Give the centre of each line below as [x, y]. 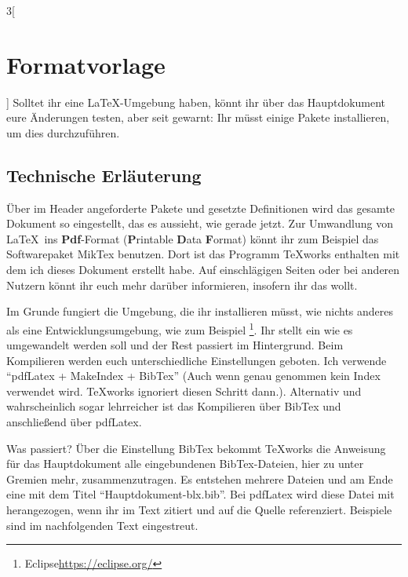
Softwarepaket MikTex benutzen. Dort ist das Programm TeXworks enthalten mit [203, 254]
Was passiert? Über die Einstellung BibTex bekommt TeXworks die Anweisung [196, 448]
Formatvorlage [86, 64]
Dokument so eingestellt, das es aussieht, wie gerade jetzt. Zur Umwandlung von [200, 223]
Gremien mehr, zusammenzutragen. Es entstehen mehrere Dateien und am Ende [200, 478]
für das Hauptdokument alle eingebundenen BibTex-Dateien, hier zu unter [185, 464]
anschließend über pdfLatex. [74, 422]
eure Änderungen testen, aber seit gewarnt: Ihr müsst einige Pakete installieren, [198, 117]
